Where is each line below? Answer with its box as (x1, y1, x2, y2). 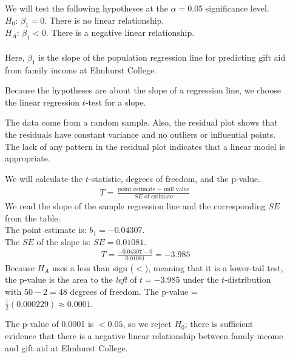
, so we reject (123, 317, 172, 330)
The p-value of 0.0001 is (5, 317, 94, 330)
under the (183, 273, 219, 286)
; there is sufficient (184, 317, 254, 330)
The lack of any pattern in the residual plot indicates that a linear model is (5, 140, 285, 152)
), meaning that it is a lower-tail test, (144, 261, 283, 274)
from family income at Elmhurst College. (5, 63, 157, 76)
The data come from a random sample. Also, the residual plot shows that (5, 116, 278, 129)
